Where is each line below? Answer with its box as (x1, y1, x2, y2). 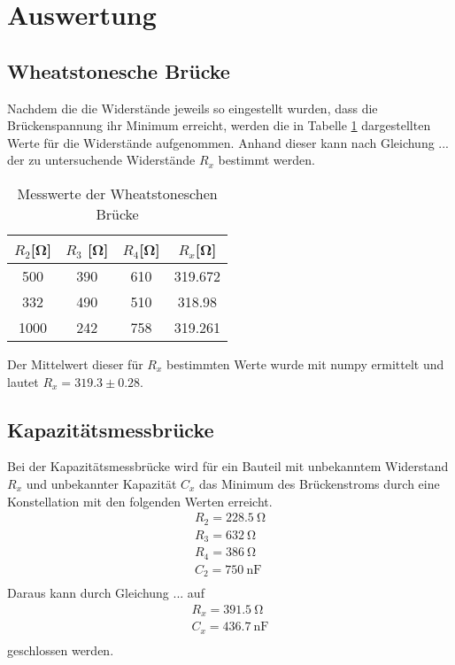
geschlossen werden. (7, 640, 114, 659)
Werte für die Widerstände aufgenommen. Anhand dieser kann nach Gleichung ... (7, 133, 450, 151)
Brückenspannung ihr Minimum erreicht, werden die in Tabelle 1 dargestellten (7, 116, 431, 135)
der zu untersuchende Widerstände (7, 151, 196, 169)
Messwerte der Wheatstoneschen (17, 182, 218, 204)
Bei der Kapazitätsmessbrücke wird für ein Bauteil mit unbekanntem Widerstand (7, 457, 449, 476)
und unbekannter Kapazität (26, 474, 177, 492)
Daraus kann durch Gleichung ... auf (7, 584, 204, 602)
